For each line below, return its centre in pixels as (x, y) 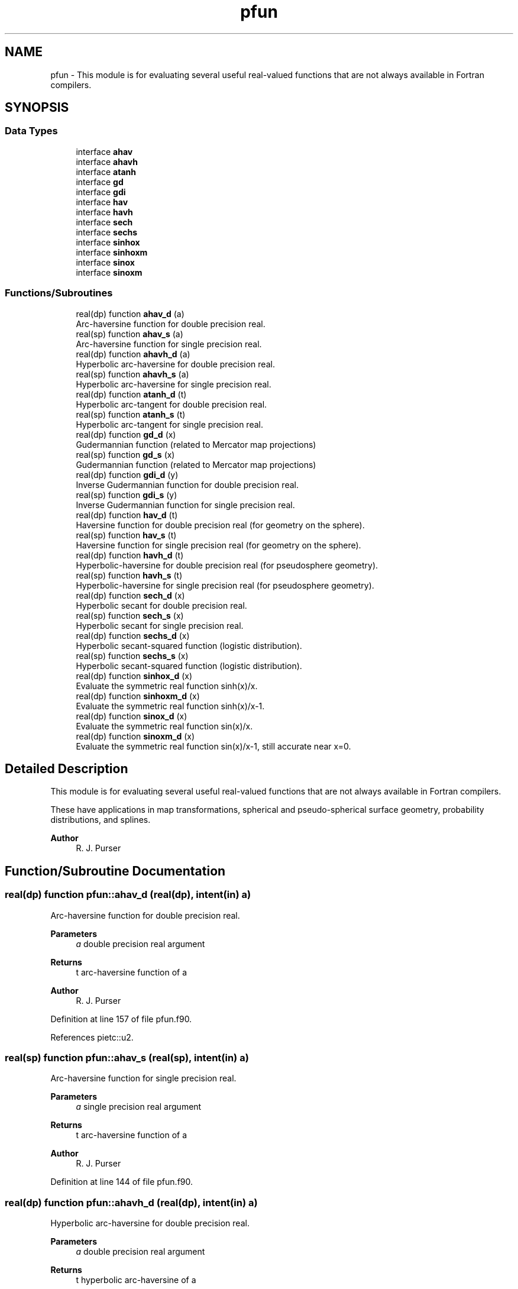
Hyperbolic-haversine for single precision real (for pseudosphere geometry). (225, 585)
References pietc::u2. (92, 1037)
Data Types (31, 131)
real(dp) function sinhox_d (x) (134, 676)
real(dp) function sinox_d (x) (132, 716)
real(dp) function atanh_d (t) (131, 394)
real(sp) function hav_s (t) (126, 535)
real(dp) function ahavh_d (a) (133, 354)
